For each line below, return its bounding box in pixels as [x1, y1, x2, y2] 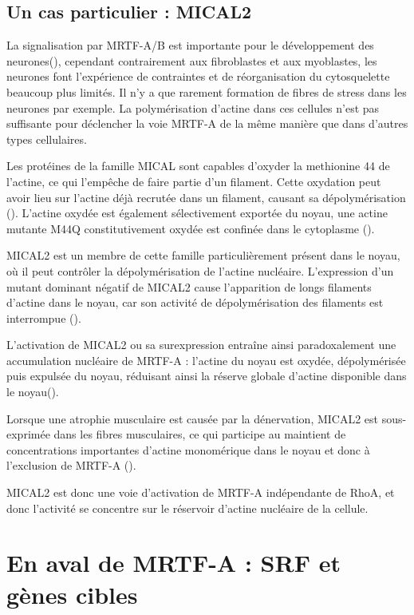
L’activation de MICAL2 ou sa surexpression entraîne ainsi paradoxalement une [6, 336, 396, 353]
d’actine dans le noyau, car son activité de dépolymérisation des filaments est [6, 294, 384, 311]
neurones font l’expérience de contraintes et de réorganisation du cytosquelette [6, 68, 390, 85]
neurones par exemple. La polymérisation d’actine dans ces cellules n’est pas [6, 99, 380, 116]
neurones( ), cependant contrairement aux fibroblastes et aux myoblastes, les [6, 52, 377, 69]
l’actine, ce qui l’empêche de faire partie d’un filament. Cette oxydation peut [6, 173, 381, 189]
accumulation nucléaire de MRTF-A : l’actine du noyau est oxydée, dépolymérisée [6, 351, 406, 368]
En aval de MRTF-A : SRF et [6, 546, 341, 579]
